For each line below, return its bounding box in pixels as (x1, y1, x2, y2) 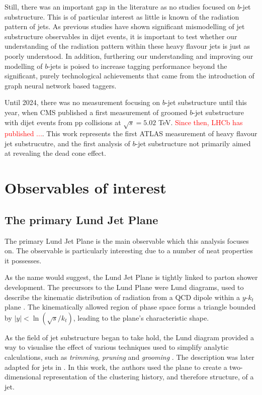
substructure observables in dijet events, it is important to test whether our (5, 31, 237, 41)
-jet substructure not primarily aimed (135, 138, 251, 148)
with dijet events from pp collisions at (5, 117, 121, 127)
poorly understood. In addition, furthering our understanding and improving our (5, 50, 253, 61)
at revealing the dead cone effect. (5, 148, 106, 158)
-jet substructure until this (165, 97, 247, 108)
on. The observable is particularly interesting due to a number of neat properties (5, 245, 253, 256)
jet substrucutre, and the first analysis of (5, 138, 130, 148)
